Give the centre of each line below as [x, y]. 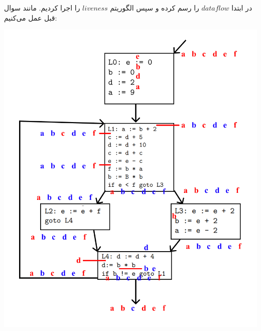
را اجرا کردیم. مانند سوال [42, 8]
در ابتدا [242, 8]
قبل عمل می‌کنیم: [31, 17]
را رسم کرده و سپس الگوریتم [155, 8]
